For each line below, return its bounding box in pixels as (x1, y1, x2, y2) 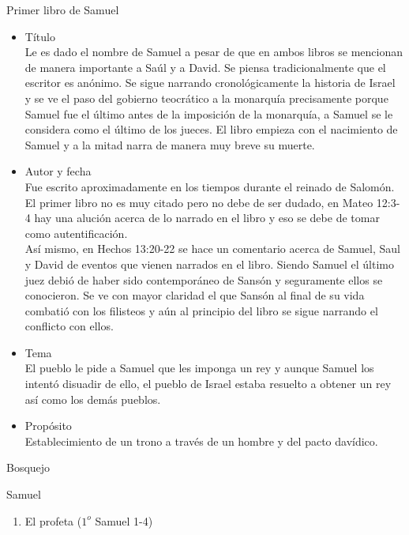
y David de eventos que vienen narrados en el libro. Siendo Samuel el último (24, 255, 394, 272)
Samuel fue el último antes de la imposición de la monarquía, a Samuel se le (24, 105, 393, 122)
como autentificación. (24, 224, 128, 241)
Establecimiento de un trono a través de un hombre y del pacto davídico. (24, 432, 378, 449)
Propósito (24, 417, 72, 434)
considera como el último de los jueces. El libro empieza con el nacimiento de (24, 121, 398, 138)
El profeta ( (24, 512, 82, 529)
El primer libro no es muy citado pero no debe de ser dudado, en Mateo (24, 194, 373, 210)
